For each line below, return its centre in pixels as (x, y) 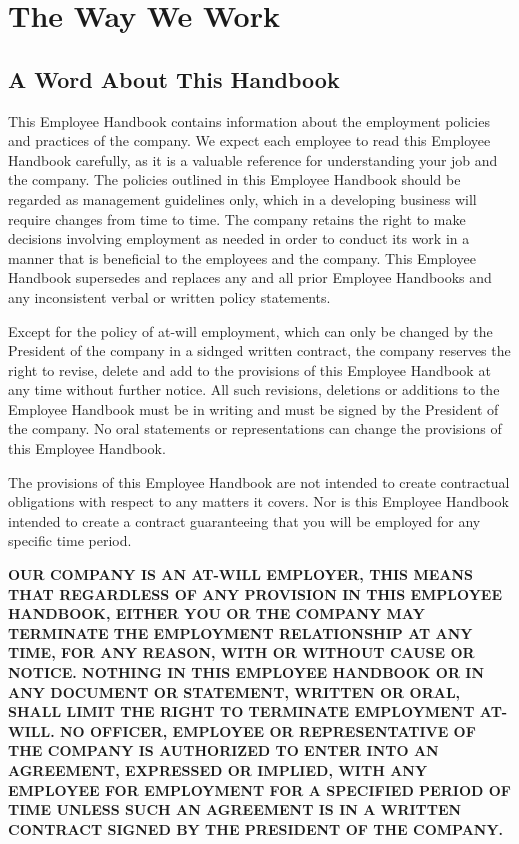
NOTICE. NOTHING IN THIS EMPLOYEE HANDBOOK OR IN (246, 672)
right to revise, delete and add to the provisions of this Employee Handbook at (249, 369)
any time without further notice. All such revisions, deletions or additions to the (254, 389)
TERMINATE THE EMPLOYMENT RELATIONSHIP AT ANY (240, 632)
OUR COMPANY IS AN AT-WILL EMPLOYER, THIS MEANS (240, 574)
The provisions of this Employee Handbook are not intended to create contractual (259, 481)
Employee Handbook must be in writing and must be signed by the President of (253, 408)
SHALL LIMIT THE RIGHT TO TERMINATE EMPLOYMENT (241, 711)
